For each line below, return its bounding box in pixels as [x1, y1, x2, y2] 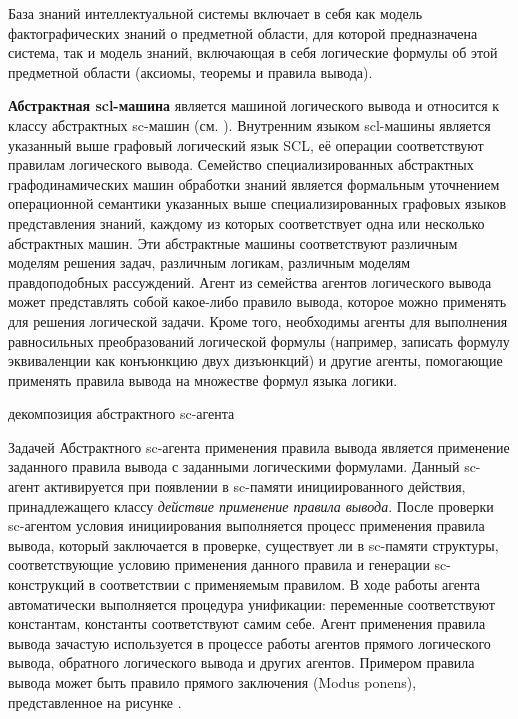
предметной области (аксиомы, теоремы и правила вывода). [8, 61, 373, 82]
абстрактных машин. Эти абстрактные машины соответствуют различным [8, 232, 458, 253]
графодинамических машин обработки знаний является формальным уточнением [8, 173, 500, 194]
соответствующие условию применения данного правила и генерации [8, 554, 430, 575]
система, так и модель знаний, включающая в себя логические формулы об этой [8, 42, 498, 63]
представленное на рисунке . [8, 691, 182, 712]
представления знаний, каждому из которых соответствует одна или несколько [8, 212, 485, 233]
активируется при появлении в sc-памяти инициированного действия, [44, 476, 466, 497]
